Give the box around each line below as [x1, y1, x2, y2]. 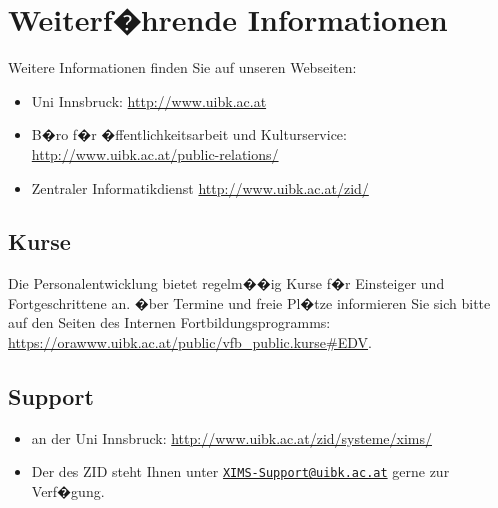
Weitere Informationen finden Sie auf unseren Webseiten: [8, 57, 357, 78]
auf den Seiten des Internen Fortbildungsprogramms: [8, 312, 331, 333]
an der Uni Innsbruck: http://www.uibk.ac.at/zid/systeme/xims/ [31, 427, 432, 448]
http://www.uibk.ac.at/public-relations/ [31, 143, 279, 164]
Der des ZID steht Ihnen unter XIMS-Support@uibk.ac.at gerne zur [31, 461, 450, 482]
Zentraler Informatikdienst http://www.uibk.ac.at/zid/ [31, 177, 369, 198]
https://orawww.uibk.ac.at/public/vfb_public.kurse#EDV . [8, 332, 372, 353]
